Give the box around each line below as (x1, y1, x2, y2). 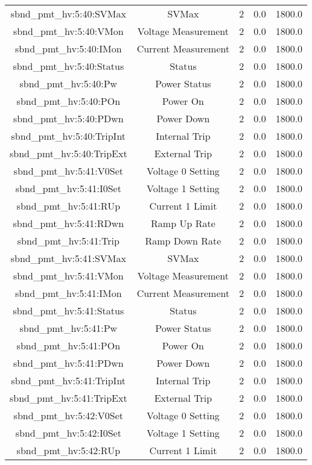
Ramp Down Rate (145, 234, 221, 248)
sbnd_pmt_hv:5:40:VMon (13, 24, 124, 38)
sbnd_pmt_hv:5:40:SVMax (10, 7, 126, 20)
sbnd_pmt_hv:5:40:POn (16, 94, 121, 108)
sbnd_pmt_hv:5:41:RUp (16, 199, 121, 213)
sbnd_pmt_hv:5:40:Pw (19, 76, 118, 90)
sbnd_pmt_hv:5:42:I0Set (15, 426, 121, 440)
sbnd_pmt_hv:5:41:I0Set (15, 181, 121, 195)
